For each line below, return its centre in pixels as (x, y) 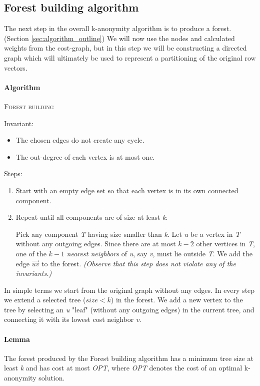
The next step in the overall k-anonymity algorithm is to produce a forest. (118, 28)
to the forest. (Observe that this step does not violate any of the (139, 263)
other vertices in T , (225, 244)
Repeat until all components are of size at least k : (92, 217)
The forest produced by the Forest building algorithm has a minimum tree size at (129, 358)
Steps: (13, 173)
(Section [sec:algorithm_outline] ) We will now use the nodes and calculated (119, 38)
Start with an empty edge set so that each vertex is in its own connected (127, 190)
